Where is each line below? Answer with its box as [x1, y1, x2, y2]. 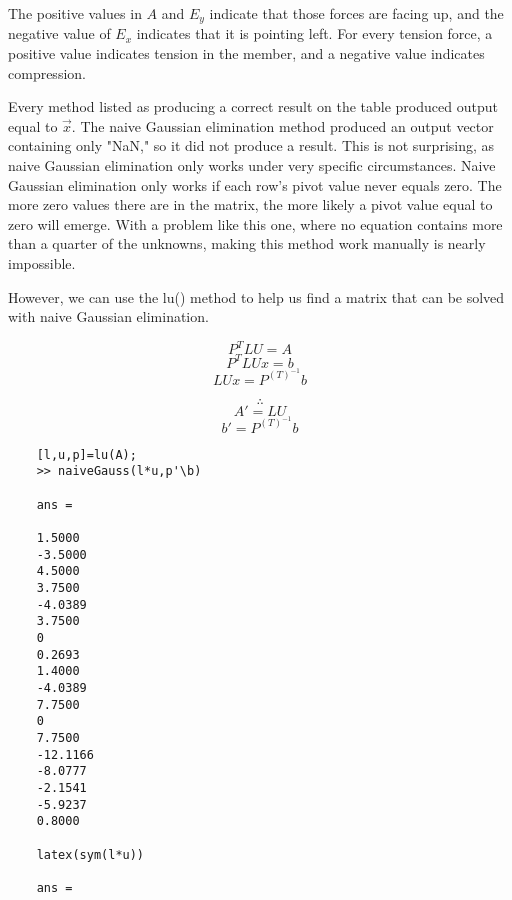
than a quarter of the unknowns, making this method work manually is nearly [8, 233, 486, 254]
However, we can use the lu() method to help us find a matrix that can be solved [8, 286, 505, 307]
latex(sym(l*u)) [36, 847, 145, 862]
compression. [8, 62, 86, 83]
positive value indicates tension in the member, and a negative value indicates [8, 43, 485, 64]
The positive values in [8, 3, 142, 23]
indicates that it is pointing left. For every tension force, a [136, 23, 493, 44]
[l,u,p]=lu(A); [36, 447, 137, 462]
